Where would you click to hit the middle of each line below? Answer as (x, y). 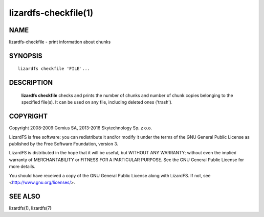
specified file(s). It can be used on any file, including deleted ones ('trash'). (97, 102)
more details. (22, 167)
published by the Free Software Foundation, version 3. (64, 144)
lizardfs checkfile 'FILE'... (54, 69)
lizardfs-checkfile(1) (51, 13)
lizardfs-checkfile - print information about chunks (60, 42)
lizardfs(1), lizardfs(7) (30, 208)
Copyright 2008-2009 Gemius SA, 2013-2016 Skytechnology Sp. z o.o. (80, 128)
